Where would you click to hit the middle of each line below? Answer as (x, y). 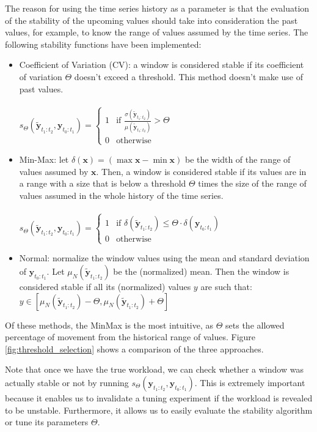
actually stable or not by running (67, 383)
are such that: (226, 287)
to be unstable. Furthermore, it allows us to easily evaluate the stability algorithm (159, 410)
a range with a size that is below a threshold (103, 183)
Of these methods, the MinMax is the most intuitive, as (109, 325)
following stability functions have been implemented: (103, 44)
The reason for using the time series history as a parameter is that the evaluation (157, 8)
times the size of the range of (252, 183)
